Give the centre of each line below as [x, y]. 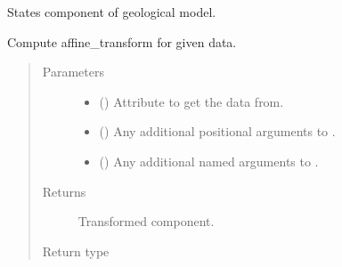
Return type [76, 251]
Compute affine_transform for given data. [122, 41]
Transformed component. [146, 221]
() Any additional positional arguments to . [217, 131]
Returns [64, 191]
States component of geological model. [112, 12]
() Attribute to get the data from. [191, 101]
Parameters [73, 72]
